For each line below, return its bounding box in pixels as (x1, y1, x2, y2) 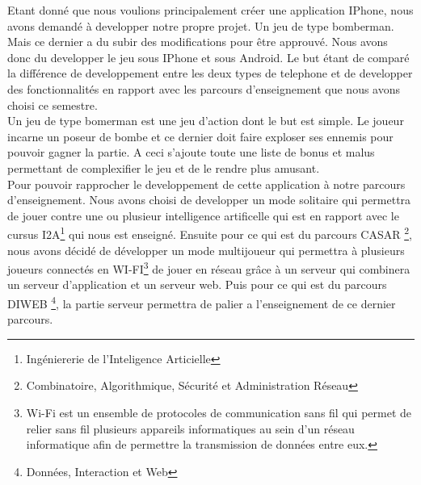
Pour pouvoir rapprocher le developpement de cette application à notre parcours (7, 175, 406, 192)
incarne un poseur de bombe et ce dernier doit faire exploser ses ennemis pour (7, 128, 394, 144)
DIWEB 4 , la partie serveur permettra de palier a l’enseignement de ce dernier (7, 293, 396, 311)
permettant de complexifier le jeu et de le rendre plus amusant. (7, 159, 320, 176)
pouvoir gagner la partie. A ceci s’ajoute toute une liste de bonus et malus (7, 144, 375, 161)
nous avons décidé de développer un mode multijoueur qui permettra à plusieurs (7, 241, 405, 258)
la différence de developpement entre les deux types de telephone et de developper (7, 65, 413, 82)
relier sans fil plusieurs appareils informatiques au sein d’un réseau (26, 420, 355, 437)
